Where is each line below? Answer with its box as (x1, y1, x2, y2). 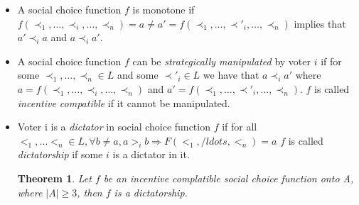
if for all (222, 119, 257, 134)
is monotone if (132, 2, 195, 16)
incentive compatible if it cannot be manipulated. (17, 95, 230, 110)
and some (117, 67, 159, 82)
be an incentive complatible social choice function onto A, (103, 170, 354, 185)
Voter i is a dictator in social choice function (17, 119, 210, 134)
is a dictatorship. (114, 184, 188, 199)
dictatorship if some (17, 147, 103, 162)
